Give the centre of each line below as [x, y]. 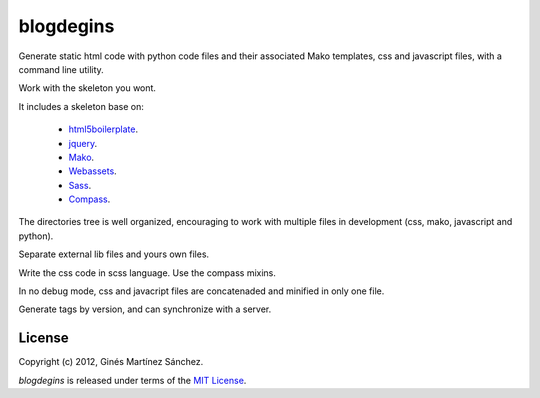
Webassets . [92, 171]
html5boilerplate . [103, 129]
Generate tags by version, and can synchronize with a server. [145, 309]
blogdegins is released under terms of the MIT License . [132, 380]
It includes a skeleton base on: [81, 106]
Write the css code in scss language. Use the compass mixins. [147, 272]
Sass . [80, 185]
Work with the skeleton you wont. [87, 88]
